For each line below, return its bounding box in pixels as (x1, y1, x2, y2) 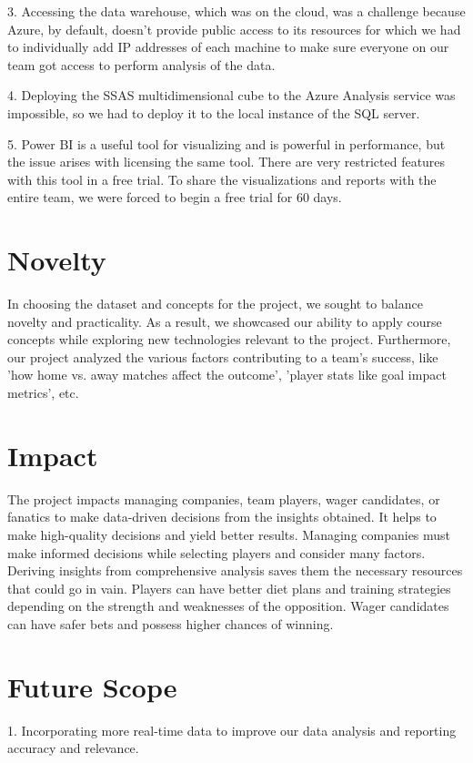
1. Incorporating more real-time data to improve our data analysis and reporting (7, 720, 457, 739)
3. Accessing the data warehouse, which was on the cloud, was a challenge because (7, 2, 466, 20)
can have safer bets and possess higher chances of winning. (7, 614, 334, 633)
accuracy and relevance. (7, 738, 139, 758)
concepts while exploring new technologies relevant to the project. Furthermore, (7, 330, 451, 349)
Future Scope (7, 667, 177, 705)
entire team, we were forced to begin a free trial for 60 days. (7, 188, 342, 207)
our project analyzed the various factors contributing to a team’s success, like (7, 347, 438, 366)
